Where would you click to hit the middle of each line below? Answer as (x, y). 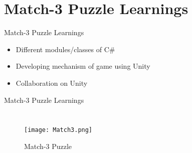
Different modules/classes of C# (65, 49)
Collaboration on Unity (52, 83)
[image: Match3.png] (58, 130)
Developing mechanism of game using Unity (83, 66)
